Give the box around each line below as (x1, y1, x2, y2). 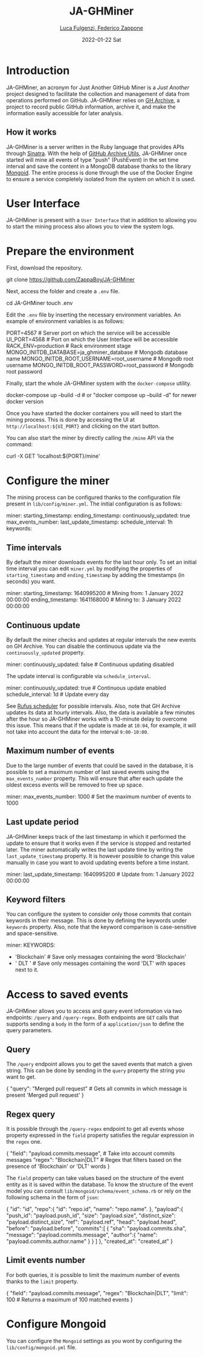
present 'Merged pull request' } (6, 1092, 85, 1099)
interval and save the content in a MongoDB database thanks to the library (6, 162, 192, 170)
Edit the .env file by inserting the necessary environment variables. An (6, 311, 181, 319)
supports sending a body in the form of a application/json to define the (6, 1020, 184, 1028)
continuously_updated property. (6, 648, 85, 656)
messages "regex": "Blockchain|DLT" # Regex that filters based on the (6, 1156, 182, 1163)
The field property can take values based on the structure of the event (6, 1174, 184, 1181)
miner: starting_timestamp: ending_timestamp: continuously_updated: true (6, 512, 190, 519)
